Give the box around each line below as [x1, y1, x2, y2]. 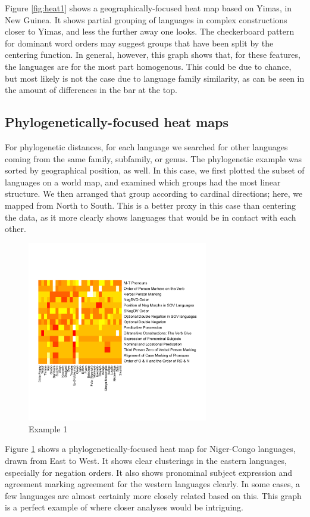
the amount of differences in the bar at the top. [5, 83, 177, 96]
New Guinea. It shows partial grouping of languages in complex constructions [5, 13, 287, 26]
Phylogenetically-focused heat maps [5, 113, 228, 131]
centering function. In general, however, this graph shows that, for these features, [5, 48, 300, 61]
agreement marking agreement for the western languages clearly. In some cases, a [5, 478, 300, 490]
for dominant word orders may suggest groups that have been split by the [5, 36, 274, 49]
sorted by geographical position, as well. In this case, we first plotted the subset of [5, 164, 305, 177]
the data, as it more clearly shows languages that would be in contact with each [5, 210, 296, 223]
